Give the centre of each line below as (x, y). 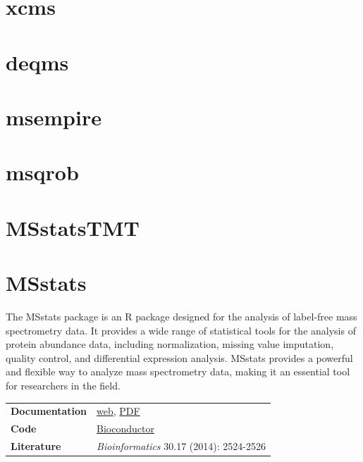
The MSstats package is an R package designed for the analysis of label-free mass (181, 316)
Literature (36, 446)
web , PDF (118, 411)
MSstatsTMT (73, 227)
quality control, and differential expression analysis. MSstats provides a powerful (179, 357)
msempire (54, 117)
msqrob (42, 172)
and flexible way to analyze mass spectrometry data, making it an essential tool (178, 372)
